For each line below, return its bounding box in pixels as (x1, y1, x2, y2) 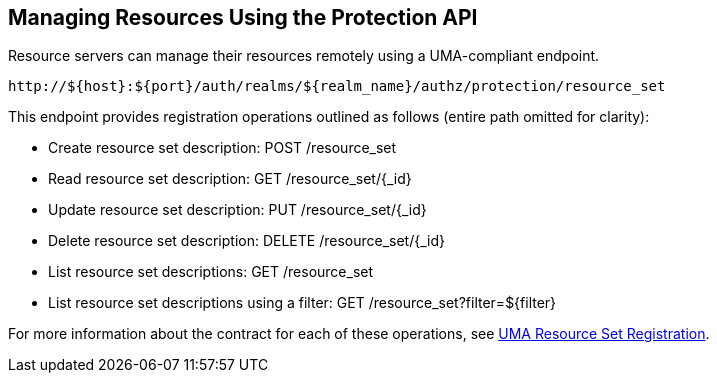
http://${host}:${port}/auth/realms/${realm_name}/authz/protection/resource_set (8, 78, 666, 95)
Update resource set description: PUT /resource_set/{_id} (48, 201, 427, 219)
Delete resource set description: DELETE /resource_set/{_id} (48, 232, 445, 250)
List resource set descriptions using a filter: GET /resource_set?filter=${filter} (48, 294, 557, 312)
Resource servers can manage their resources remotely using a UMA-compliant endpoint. (8, 47, 600, 65)
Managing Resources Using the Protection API (8, 5, 478, 30)
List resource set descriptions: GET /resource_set (48, 263, 374, 281)
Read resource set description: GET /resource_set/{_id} (48, 170, 412, 188)
